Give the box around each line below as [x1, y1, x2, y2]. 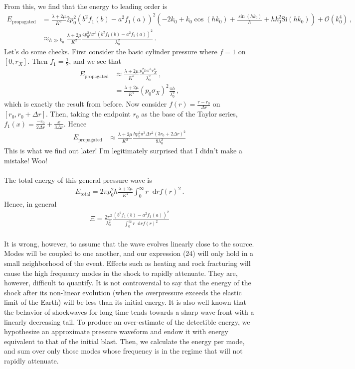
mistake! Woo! [4, 155, 47, 165]
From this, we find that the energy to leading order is [4, 1, 168, 11]
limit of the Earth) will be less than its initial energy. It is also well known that [4, 297, 246, 307]
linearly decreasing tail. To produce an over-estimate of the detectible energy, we [4, 316, 250, 327]
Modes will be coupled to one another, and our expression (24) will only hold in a [4, 248, 254, 258]
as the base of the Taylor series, [141, 109, 238, 119]
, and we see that [69, 56, 122, 66]
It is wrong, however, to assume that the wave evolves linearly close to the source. [4, 238, 254, 248]
